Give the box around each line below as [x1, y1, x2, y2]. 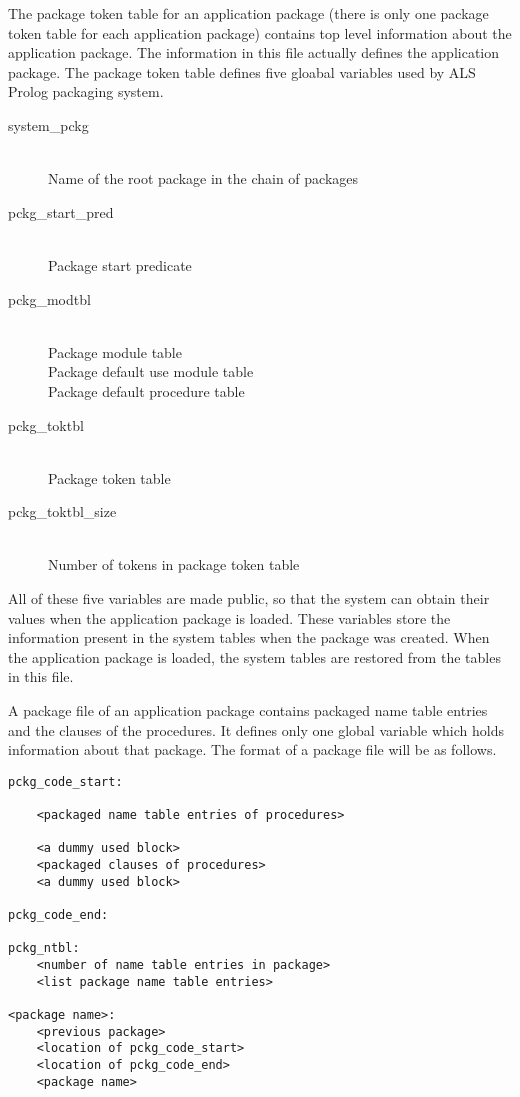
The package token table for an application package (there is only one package [8, 3, 489, 23]
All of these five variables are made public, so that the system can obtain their [8, 588, 490, 609]
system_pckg [8, 114, 89, 135]
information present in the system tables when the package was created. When [8, 627, 490, 648]
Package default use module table [48, 361, 254, 382]
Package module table [48, 341, 182, 362]
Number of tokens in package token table [48, 554, 300, 575]
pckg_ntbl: [8, 941, 80, 956]
